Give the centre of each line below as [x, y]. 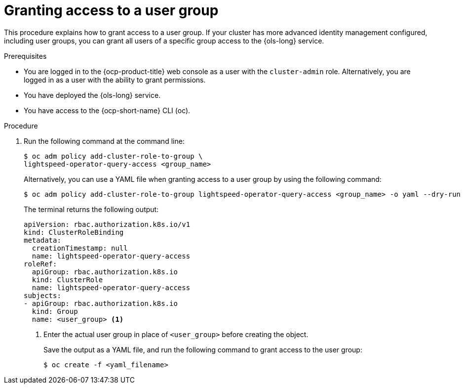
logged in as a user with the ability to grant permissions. [115, 80]
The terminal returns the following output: [91, 209]
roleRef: [40, 264]
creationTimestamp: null [80, 248]
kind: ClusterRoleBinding [74, 232]
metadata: [42, 240]
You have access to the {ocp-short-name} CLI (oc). [107, 110]
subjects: [42, 295]
